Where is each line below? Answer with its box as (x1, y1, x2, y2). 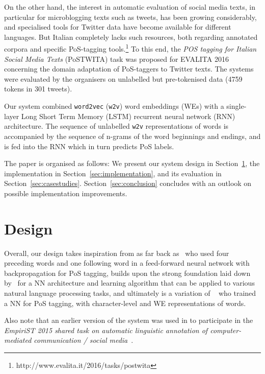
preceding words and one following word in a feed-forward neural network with (4, 258, 250, 268)
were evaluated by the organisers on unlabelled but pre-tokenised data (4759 (4, 73, 243, 84)
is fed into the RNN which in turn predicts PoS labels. (4, 141, 174, 151)
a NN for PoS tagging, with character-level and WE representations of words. (4, 297, 246, 308)
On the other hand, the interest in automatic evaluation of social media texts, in (4, 2, 256, 12)
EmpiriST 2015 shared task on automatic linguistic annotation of (4, 324, 208, 335)
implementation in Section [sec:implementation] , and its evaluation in (4, 168, 222, 178)
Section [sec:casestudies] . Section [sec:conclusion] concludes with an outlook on (4, 178, 252, 189)
